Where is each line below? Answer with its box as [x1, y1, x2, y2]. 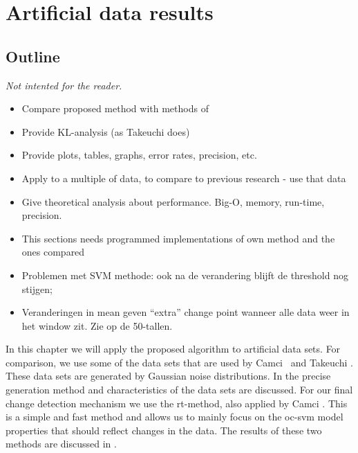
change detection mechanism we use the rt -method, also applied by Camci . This [6, 396, 348, 410]
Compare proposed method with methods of [21, 101, 209, 116]
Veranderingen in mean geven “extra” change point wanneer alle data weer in [21, 305, 350, 319]
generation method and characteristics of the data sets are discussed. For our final [6, 382, 353, 397]
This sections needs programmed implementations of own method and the [21, 231, 335, 245]
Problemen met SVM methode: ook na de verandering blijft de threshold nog [21, 267, 348, 282]
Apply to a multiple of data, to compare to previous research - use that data [21, 170, 346, 185]
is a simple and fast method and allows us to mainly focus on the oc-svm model [6, 409, 343, 424]
